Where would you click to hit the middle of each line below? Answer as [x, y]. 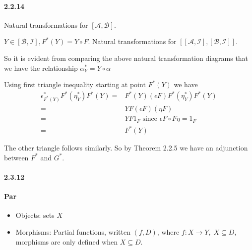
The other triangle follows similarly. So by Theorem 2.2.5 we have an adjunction [126, 148]
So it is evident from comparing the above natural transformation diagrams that [126, 58]
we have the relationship [41, 68]
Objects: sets [35, 215]
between [16, 157]
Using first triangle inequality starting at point [75, 84]
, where [168, 231]
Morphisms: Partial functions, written [73, 231]
